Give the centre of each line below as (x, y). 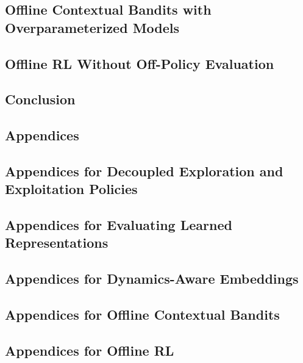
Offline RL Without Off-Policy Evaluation (140, 63)
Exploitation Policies (71, 189)
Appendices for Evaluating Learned (119, 225)
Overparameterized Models (92, 27)
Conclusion (40, 99)
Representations (57, 243)
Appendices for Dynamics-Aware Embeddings (152, 279)
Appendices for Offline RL (90, 350)
